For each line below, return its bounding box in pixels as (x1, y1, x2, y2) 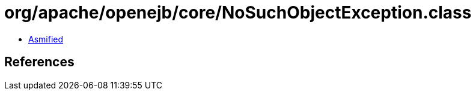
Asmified (28, 33, 64, 44)
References (4, 54, 75, 70)
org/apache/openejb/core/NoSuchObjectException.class (4, 2, 472, 23)
